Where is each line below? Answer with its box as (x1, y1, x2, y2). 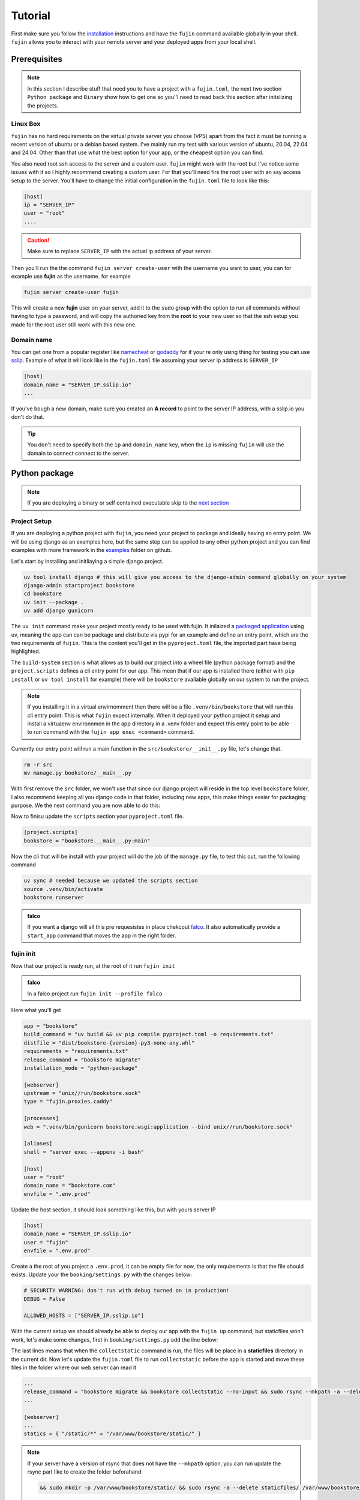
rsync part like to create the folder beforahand (27, 1468, 142, 1475)
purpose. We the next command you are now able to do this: (11, 802, 161, 809)
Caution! (27, 236, 50, 244)
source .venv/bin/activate (23, 886, 103, 892)
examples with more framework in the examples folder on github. (11, 547, 172, 554)
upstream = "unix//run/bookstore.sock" (23, 1090, 141, 1097)
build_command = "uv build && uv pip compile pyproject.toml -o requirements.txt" (23, 1031, 274, 1038)
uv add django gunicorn (23, 607, 94, 614)
